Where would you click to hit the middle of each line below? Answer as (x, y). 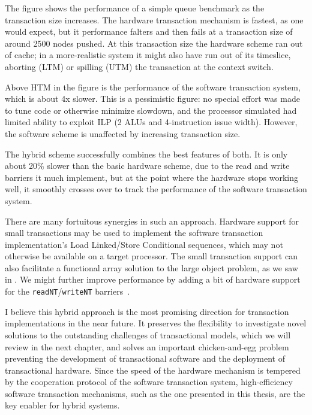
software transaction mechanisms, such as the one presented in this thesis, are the (155, 393)
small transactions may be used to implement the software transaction (134, 233)
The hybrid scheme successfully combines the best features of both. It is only (146, 154)
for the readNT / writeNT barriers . (67, 291)
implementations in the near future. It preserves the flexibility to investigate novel (156, 323)
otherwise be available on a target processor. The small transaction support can (151, 256)
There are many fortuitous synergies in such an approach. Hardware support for (152, 221)
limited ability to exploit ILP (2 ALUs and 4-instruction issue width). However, (151, 122)
